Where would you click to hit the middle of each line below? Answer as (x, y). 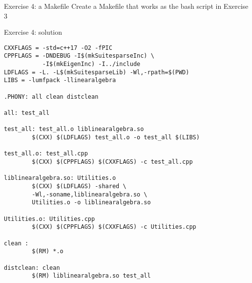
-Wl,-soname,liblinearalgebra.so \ (90, 194)
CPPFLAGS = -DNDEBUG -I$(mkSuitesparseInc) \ (79, 56)
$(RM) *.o (48, 251)
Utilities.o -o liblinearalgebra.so (91, 203)
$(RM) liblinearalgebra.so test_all (91, 276)
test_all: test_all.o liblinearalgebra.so (74, 129)
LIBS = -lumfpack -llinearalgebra (60, 80)
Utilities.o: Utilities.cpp (50, 219)
